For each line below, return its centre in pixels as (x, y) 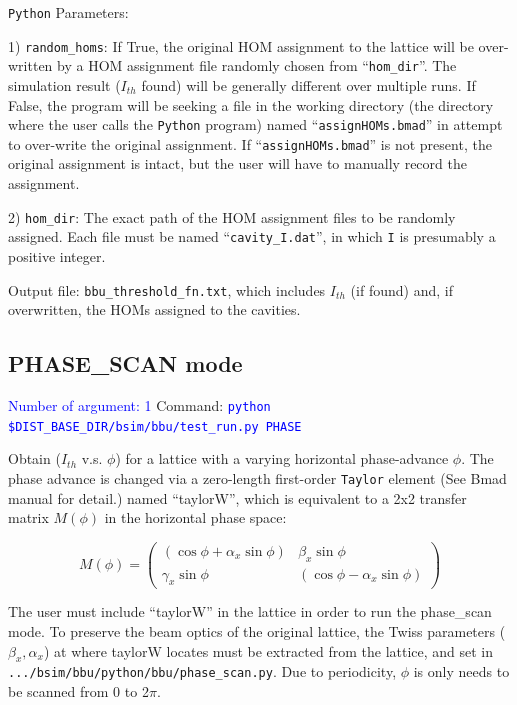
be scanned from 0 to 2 (78, 691)
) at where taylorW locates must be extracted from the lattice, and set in (268, 650)
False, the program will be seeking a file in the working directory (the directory (251, 104)
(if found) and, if (401, 289)
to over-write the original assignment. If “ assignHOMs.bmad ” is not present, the (250, 143)
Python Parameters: (68, 12)
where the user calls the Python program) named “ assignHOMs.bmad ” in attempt (255, 124)
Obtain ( (34, 458)
